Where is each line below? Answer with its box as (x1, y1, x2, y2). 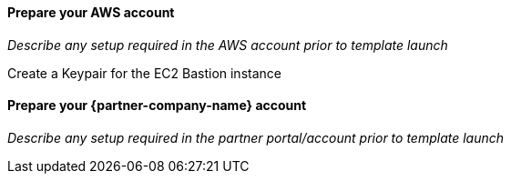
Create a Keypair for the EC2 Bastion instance (7, 65, 281, 81)
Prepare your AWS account (7, 5, 175, 20)
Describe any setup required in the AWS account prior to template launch (7, 36, 448, 53)
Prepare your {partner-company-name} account (7, 97, 307, 114)
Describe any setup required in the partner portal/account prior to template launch (7, 129, 505, 146)
